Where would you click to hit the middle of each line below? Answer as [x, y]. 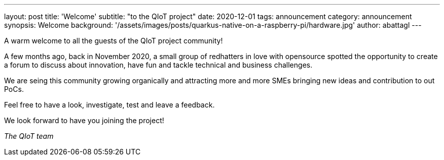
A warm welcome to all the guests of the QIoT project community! [114, 41]
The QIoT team [29, 136]
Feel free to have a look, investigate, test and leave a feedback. [109, 105]
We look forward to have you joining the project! [84, 120]
